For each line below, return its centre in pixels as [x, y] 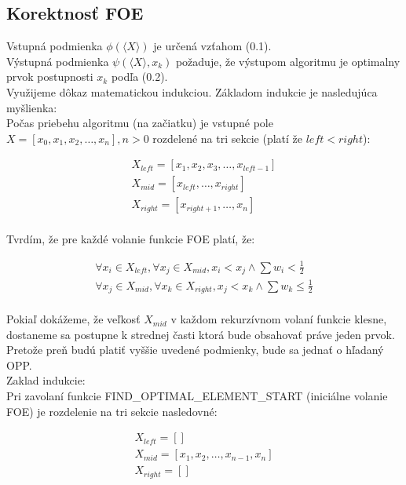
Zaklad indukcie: [46, 380]
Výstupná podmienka [58, 61]
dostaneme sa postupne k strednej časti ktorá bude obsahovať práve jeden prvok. [201, 334]
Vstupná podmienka [55, 46]
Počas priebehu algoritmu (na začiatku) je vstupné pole [140, 123]
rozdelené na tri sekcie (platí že [227, 138]
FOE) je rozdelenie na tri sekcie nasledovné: [112, 411]
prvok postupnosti [50, 77]
